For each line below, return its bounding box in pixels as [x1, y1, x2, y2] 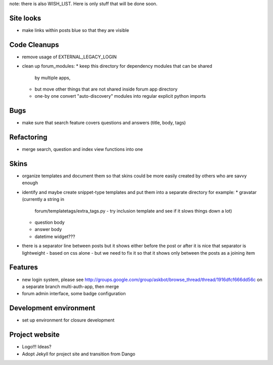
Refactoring [9, 133, 48, 142]
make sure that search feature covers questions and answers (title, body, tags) [22, 119, 186, 126]
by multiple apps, [34, 74, 71, 80]
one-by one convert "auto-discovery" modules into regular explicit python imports [34, 93, 206, 99]
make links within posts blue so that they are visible [22, 27, 129, 33]
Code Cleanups [9, 40, 59, 49]
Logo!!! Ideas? [22, 344, 52, 350]
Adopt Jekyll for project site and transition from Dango [22, 351, 135, 357]
